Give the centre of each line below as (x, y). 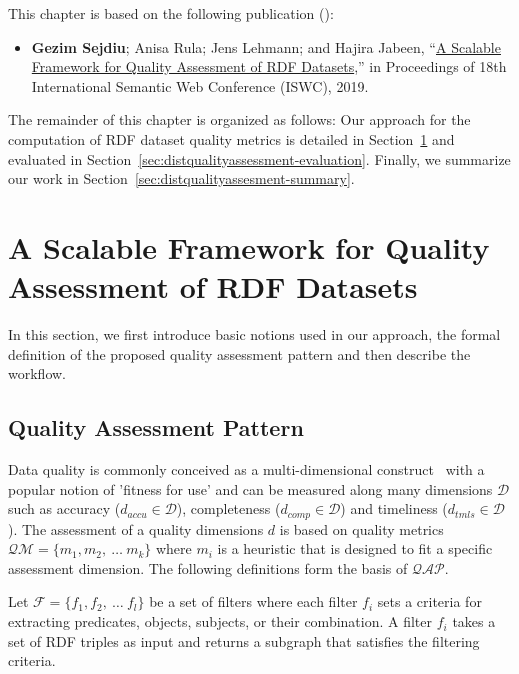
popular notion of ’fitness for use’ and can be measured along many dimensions (250, 488)
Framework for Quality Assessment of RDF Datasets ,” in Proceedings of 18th (269, 66)
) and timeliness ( (394, 508)
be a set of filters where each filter (253, 601)
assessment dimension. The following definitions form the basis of (208, 567)
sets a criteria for (429, 601)
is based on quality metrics (361, 528)
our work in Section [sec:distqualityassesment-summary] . (181, 178)
